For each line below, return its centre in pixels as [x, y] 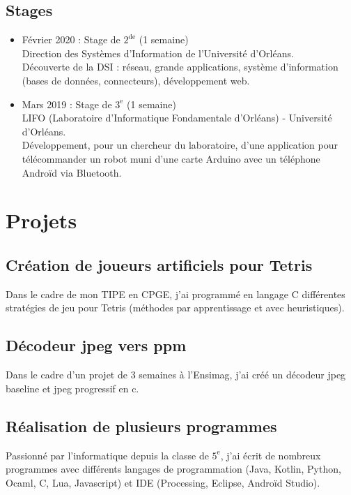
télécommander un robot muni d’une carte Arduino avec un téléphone [171, 158]
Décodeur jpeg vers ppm [96, 345]
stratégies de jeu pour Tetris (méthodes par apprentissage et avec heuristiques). [175, 308]
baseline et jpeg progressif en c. [72, 388]
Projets [41, 220]
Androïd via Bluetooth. [72, 172]
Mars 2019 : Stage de [67, 104]
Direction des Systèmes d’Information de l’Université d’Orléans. [158, 53]
